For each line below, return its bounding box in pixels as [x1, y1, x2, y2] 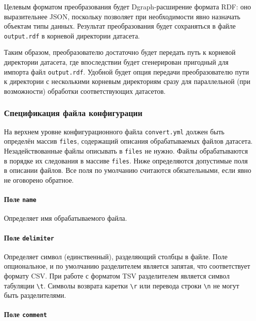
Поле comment [4, 309, 47, 320]
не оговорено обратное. [4, 174, 74, 185]
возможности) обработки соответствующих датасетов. [4, 85, 166, 96]
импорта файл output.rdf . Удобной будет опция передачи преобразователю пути [4, 66, 249, 77]
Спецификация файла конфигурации [4, 107, 143, 119]
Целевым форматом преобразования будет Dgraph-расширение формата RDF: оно [4, 1, 251, 11]
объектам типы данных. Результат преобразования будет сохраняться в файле [4, 21, 236, 31]
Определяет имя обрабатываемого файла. [4, 213, 127, 223]
